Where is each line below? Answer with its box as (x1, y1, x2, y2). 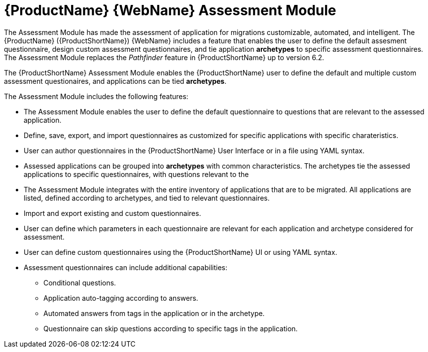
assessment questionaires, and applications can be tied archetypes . (4, 76, 227, 85)
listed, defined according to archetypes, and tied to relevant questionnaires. (24, 193, 270, 202)
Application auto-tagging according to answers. (43, 293, 198, 302)
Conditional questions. (43, 278, 116, 287)
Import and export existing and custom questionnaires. (24, 209, 201, 217)
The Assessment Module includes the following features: (4, 92, 188, 101)
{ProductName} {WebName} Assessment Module (4, 2, 336, 19)
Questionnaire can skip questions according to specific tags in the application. (43, 324, 298, 333)
